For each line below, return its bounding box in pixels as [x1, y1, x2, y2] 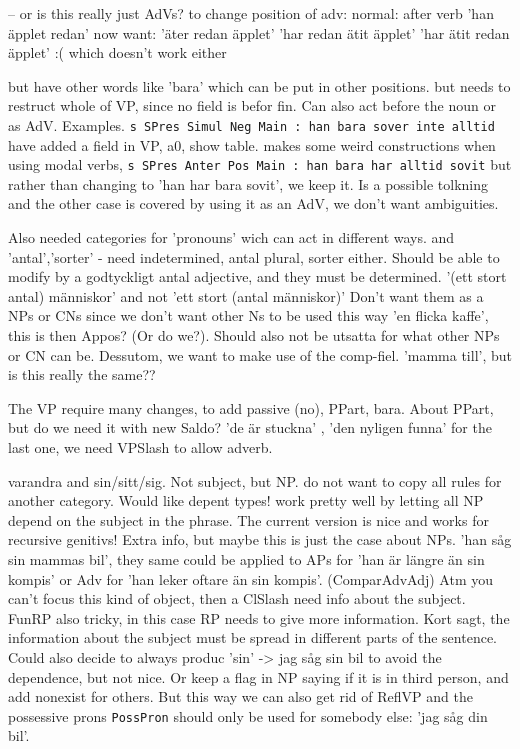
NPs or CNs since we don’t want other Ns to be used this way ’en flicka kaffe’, [8, 305, 489, 326]
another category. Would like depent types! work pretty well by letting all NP [8, 490, 484, 511]
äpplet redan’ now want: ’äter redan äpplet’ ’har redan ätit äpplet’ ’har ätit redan [8, 22, 510, 43]
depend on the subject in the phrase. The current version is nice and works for [8, 509, 489, 530]
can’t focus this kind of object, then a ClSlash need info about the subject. [8, 588, 466, 609]
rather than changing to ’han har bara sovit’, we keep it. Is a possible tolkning [8, 173, 488, 194]
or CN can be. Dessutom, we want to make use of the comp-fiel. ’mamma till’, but [8, 344, 512, 365]
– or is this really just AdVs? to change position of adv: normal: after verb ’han [8, 3, 494, 23]
